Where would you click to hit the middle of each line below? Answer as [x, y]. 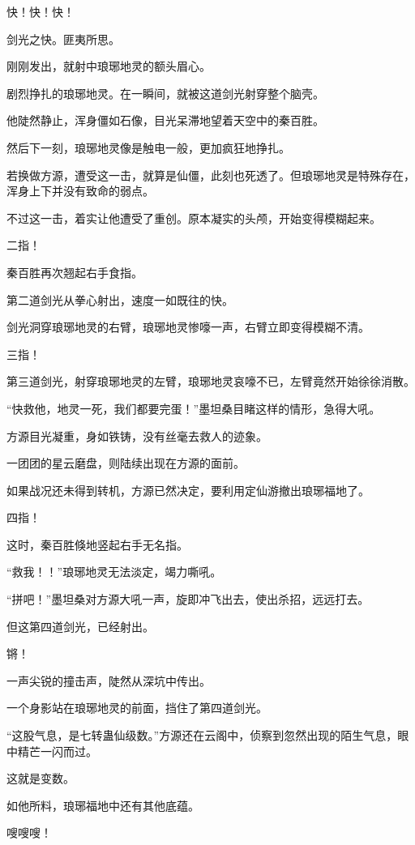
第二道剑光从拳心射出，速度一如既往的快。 [120, 299]
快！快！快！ [41, 11]
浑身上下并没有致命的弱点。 [80, 191]
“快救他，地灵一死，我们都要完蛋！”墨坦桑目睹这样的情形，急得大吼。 [194, 408]
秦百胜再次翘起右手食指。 [75, 272]
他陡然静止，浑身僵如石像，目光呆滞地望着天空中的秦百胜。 [165, 120]
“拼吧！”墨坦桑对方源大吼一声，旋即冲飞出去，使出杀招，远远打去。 [188, 599]
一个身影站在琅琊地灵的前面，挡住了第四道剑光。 [137, 708]
